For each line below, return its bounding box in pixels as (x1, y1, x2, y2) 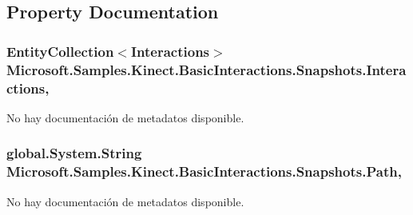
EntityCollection (6, 41, 114, 61)
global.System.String (6, 143, 142, 163)
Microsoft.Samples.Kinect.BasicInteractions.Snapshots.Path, (6, 161, 402, 181)
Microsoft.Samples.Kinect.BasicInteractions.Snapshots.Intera (6, 59, 407, 79)
